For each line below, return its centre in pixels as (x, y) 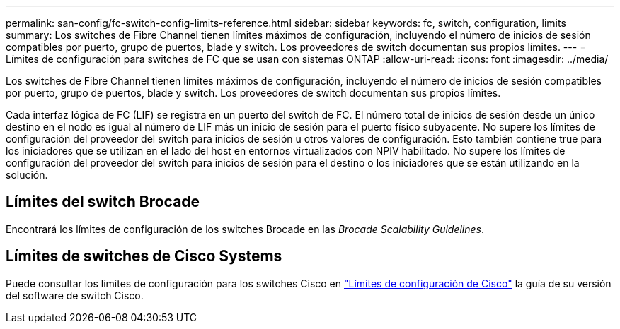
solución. (27, 175)
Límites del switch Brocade (103, 202)
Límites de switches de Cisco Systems (144, 256)
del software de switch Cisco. (75, 295)
